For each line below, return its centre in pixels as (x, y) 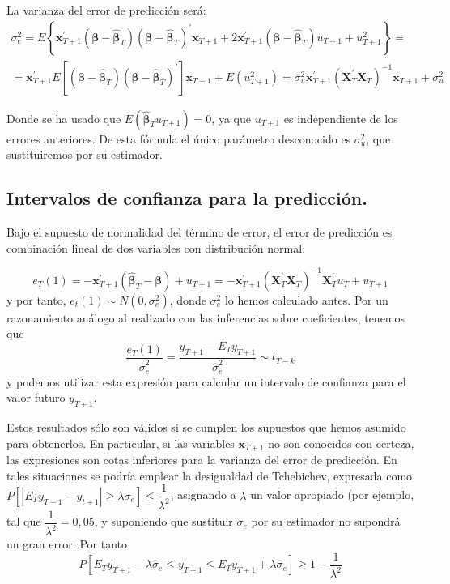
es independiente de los (341, 118)
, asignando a (203, 494)
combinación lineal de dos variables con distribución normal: (156, 247)
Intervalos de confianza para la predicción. (187, 198)
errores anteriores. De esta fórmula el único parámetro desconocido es (179, 138)
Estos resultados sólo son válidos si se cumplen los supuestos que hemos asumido (206, 427)
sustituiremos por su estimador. (85, 154)
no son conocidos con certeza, (341, 443)
